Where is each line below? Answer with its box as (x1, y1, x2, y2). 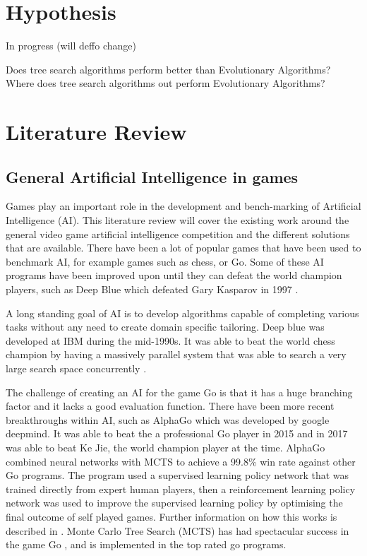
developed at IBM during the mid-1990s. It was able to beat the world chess (6, 333, 335, 348)
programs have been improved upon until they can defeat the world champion (6, 268, 342, 283)
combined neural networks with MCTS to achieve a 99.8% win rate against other (6, 454, 356, 468)
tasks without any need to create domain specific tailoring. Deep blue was (6, 319, 325, 334)
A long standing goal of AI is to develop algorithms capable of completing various (6, 305, 359, 320)
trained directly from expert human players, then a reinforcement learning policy (6, 481, 356, 496)
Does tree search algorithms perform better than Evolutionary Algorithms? (6, 61, 331, 76)
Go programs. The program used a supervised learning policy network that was (6, 468, 349, 483)
